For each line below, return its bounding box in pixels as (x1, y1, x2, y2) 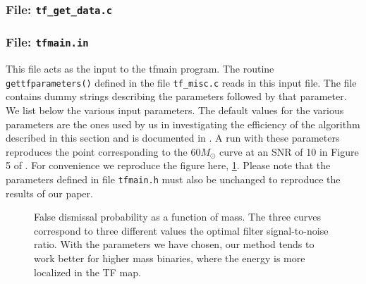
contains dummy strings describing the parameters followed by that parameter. (6, 89, 347, 104)
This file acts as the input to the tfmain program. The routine (6, 61, 274, 76)
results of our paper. (6, 185, 93, 200)
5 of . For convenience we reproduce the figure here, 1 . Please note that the (6, 158, 331, 173)
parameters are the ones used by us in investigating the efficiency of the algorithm (6, 116, 360, 131)
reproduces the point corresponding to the (6, 144, 188, 159)
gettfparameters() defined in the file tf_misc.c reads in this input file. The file (6, 75, 357, 89)
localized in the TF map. (34, 264, 141, 279)
